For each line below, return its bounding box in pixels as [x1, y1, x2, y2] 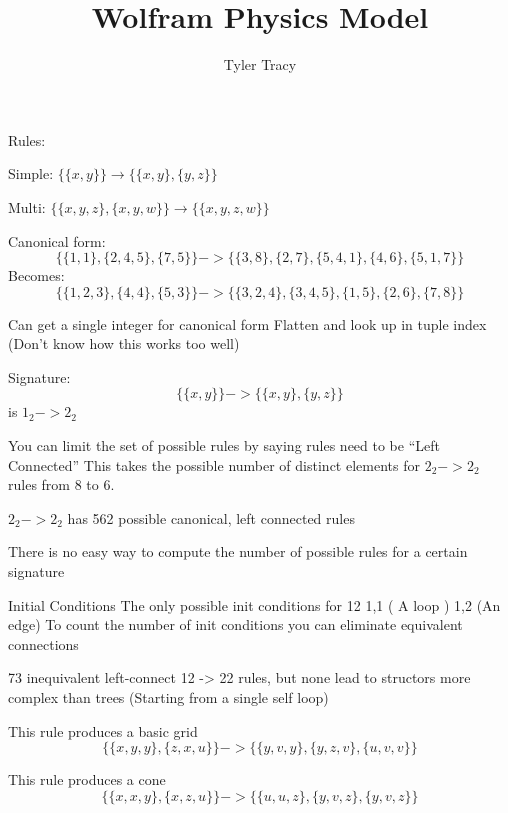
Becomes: [8, 265, 65, 286]
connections [8, 633, 79, 654]
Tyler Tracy [223, 54, 297, 75]
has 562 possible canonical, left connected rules [67, 507, 355, 528]
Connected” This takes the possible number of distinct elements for [8, 454, 420, 475]
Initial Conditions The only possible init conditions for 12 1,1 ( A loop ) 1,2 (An [8, 594, 501, 615]
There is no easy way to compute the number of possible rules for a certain [8, 541, 468, 562]
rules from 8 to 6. [8, 474, 115, 495]
